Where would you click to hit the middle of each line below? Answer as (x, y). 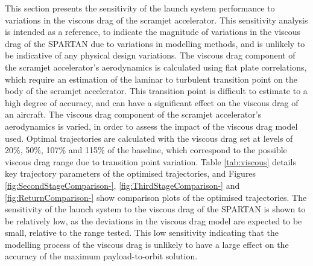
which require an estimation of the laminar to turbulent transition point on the (151, 79)
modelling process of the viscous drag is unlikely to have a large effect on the (147, 244)
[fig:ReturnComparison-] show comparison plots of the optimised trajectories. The (156, 197)
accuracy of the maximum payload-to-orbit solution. (101, 256)
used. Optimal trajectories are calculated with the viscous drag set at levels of (149, 138)
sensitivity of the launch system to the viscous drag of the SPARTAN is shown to (155, 209)
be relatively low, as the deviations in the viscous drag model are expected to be (153, 220)
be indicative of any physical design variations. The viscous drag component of (150, 55)
